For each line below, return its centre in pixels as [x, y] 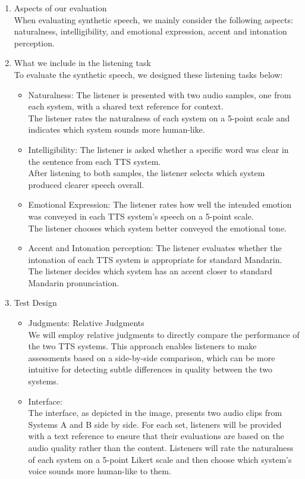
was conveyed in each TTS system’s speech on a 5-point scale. [141, 216]
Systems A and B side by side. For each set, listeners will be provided [155, 424]
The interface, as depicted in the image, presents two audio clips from [155, 413]
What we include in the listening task [82, 63]
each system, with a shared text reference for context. [126, 106]
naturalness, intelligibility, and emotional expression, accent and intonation [150, 31]
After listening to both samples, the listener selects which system [147, 173]
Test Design [35, 303]
